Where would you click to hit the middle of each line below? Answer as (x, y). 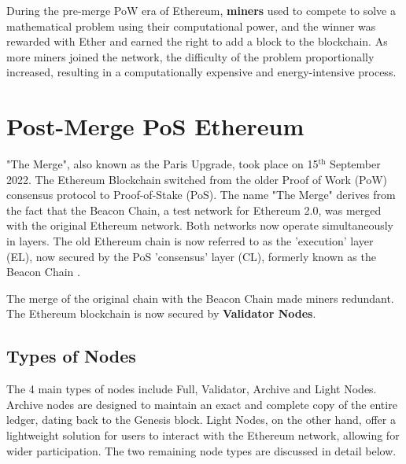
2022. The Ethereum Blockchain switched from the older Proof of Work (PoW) (197, 179)
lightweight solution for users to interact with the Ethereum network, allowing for (203, 435)
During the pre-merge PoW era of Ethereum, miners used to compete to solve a (201, 10)
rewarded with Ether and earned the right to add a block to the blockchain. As (197, 41)
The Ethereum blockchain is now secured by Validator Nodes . (161, 313)
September (355, 164)
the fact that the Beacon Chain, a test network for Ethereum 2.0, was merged (194, 210)
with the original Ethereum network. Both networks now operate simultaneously (200, 225)
